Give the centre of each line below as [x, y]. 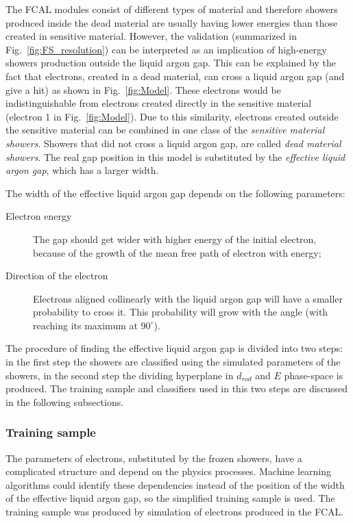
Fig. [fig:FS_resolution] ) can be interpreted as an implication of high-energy [166, 49]
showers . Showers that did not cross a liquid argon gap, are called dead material [173, 143]
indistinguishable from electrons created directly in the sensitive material [159, 103]
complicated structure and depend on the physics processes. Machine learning [169, 471]
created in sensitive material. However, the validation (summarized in [151, 36]
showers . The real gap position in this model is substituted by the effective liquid [175, 156]
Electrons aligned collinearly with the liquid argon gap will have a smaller [188, 298]
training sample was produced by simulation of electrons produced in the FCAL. [175, 512]
